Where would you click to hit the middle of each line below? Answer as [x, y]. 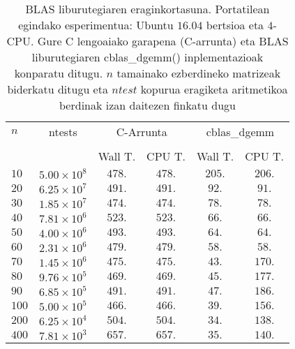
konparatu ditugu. [59, 73]
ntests [63, 132]
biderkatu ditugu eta [58, 89]
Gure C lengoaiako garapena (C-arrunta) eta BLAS [163, 41]
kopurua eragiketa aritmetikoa [214, 89]
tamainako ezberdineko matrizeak [199, 73]
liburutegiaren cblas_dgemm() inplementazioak [147, 57]
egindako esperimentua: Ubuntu [96, 25]
